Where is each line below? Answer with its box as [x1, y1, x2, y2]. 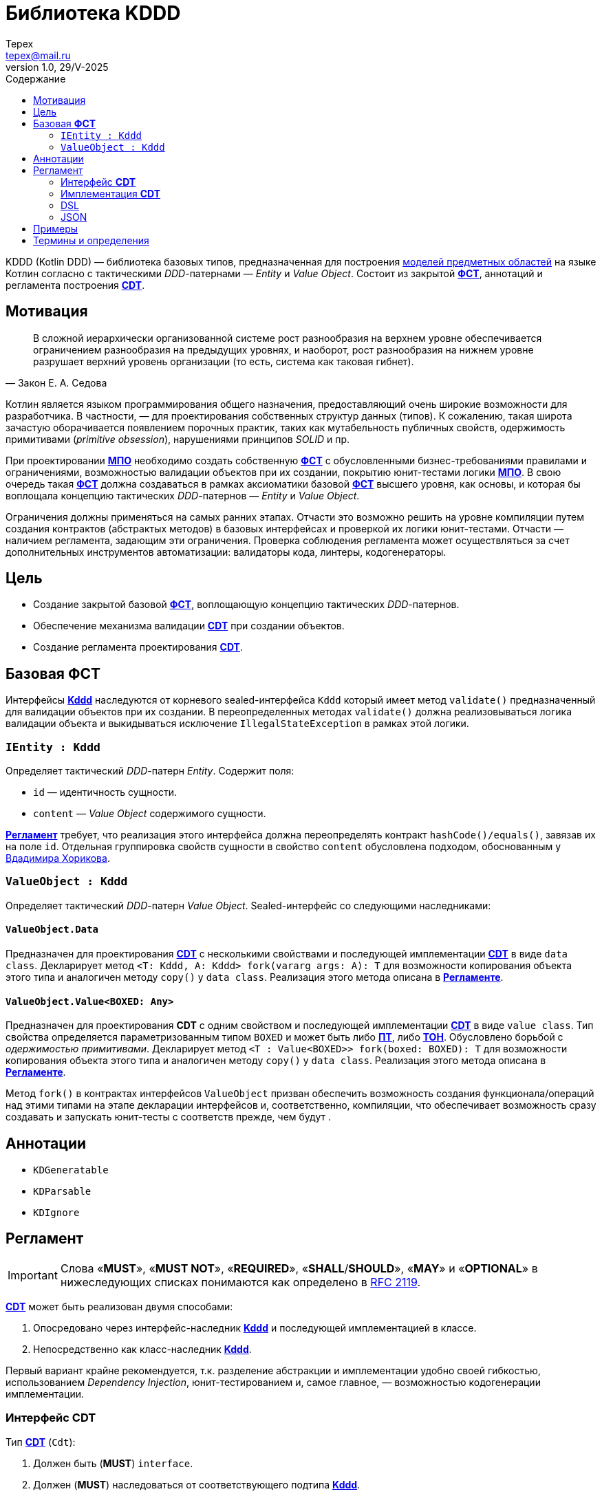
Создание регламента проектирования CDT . [33, 641, 243, 653]
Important [8, 1268, 58, 1282]
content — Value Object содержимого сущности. [33, 807, 266, 820]
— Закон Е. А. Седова [6, 376, 107, 389]
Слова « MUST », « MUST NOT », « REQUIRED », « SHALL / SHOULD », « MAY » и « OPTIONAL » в [60, 1261, 538, 1275]
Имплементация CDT [61, 187, 161, 199]
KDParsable [33, 1186, 92, 1197]
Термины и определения [33, 234, 149, 246]
